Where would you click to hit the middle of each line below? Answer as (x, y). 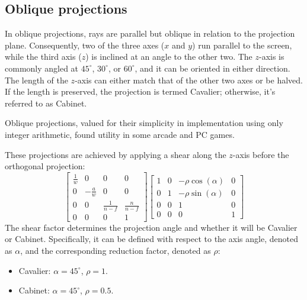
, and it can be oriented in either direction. (212, 68)
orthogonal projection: (45, 166)
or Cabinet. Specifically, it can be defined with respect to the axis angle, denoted (151, 239)
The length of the (36, 80)
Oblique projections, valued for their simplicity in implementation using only (144, 123)
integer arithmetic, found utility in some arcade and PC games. (120, 134)
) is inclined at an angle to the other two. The (169, 57)
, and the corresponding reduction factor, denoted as (116, 251)
